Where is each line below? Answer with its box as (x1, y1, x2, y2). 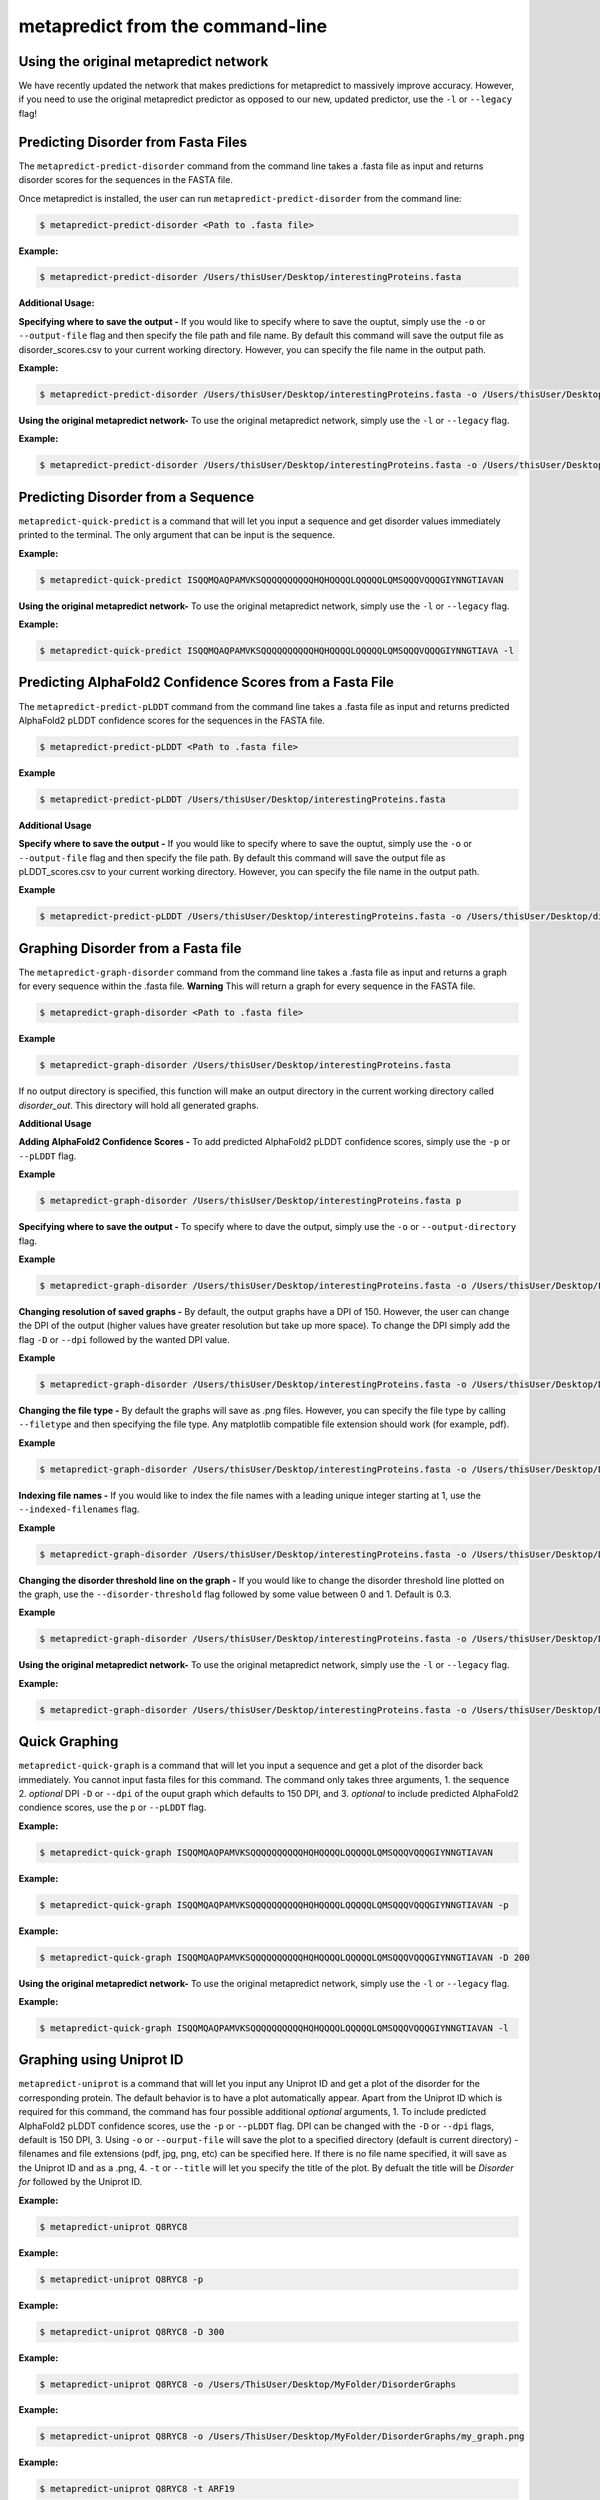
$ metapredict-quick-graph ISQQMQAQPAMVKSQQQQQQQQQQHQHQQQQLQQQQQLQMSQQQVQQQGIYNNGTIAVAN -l (39, 2022, 509, 2034)
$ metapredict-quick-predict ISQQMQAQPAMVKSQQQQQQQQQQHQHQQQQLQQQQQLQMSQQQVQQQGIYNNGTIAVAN (39, 574, 504, 585)
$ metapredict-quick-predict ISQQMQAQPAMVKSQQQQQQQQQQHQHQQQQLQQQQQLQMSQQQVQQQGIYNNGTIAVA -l (39, 645, 515, 656)
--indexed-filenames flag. (18, 1503, 140, 1515)
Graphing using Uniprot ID (18, 2051, 184, 2069)
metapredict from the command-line (18, 15, 328, 37)
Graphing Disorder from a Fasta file (18, 940, 242, 957)
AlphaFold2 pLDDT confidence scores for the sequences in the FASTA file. (18, 714, 325, 726)
